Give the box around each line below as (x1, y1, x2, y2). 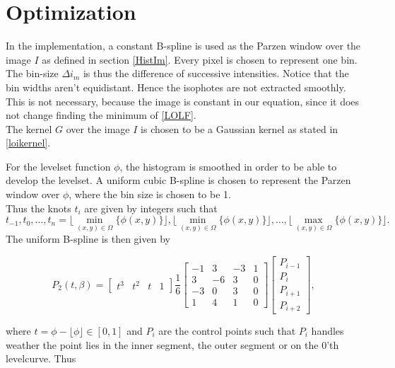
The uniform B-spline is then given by (6, 231, 170, 246)
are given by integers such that (84, 200, 218, 215)
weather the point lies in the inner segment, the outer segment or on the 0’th (6, 337, 339, 352)
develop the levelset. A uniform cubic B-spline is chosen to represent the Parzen (6, 173, 351, 188)
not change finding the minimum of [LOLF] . (6, 108, 196, 122)
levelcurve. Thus (6, 351, 76, 366)
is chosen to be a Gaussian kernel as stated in (141, 121, 338, 136)
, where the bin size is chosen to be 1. (69, 187, 231, 202)
